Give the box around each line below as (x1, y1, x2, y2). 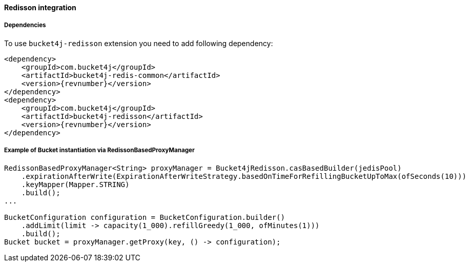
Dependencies (4, 22, 46, 29)
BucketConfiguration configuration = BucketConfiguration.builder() (4, 213, 285, 221)
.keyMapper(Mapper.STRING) (21, 180, 130, 189)
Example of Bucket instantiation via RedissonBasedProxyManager (4, 147, 195, 154)
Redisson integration (4, 3, 76, 12)
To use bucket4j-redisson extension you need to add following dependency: (4, 38, 273, 48)
